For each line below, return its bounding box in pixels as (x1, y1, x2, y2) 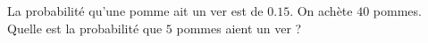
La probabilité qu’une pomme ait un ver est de (7, 2, 264, 19)
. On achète (290, 2, 353, 19)
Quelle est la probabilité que (7, 18, 163, 37)
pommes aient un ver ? (176, 18, 302, 37)
